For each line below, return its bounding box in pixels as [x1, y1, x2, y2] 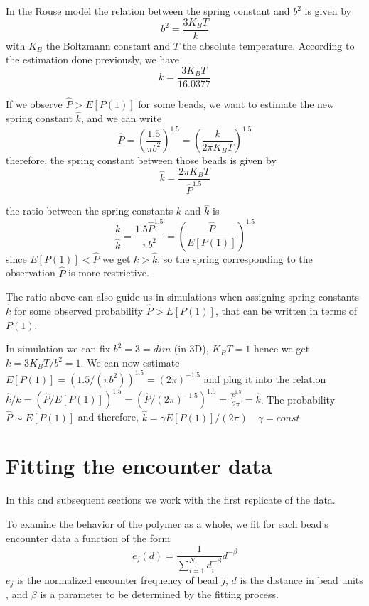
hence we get [253, 341, 310, 356]
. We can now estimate [80, 355, 180, 369]
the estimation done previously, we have [6, 52, 180, 67]
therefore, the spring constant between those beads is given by [6, 153, 277, 168]
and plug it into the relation [203, 371, 326, 386]
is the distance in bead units [240, 572, 363, 587]
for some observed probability [14, 303, 144, 318]
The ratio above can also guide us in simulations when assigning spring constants [6, 289, 359, 304]
